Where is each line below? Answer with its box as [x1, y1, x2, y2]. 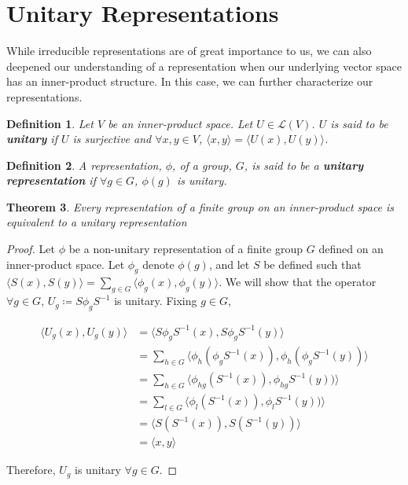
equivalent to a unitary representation [6, 214, 187, 230]
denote [142, 255, 175, 272]
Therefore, [6, 461, 56, 478]
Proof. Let [6, 241, 55, 257]
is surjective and [72, 130, 152, 147]
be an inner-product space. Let [108, 115, 253, 131]
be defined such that [263, 255, 362, 272]
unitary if [6, 130, 57, 147]
